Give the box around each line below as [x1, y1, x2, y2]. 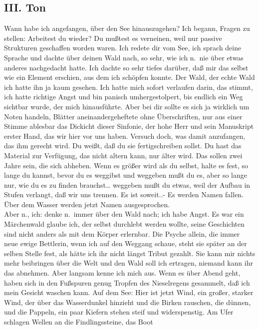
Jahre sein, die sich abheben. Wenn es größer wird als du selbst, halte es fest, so [4, 160, 249, 170]
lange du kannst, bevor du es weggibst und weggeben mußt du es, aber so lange [4, 170, 247, 180]
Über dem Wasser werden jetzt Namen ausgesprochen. [4, 199, 170, 209]
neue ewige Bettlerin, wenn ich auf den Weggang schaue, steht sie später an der [4, 238, 247, 249]
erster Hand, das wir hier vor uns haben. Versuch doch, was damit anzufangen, [4, 130, 246, 141]
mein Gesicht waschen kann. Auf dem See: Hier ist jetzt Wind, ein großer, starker [4, 287, 254, 298]
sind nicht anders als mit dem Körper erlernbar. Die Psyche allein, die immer [4, 228, 240, 239]
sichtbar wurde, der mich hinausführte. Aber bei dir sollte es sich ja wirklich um [4, 101, 250, 111]
